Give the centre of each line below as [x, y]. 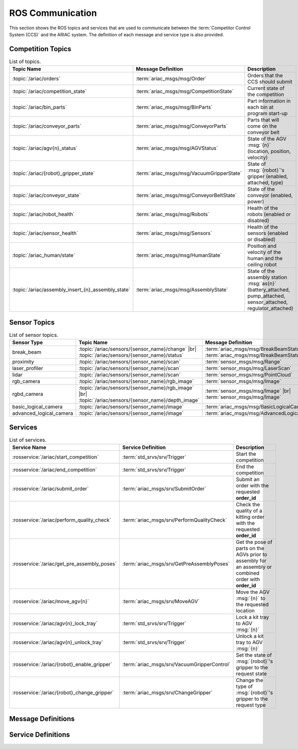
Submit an [248, 479]
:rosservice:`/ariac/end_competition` [55, 470]
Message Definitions [42, 719]
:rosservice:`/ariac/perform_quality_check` [62, 520]
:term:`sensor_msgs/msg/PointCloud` [249, 375]
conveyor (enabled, [270, 195]
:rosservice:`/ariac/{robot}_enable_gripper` [62, 664]
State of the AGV [267, 139]
